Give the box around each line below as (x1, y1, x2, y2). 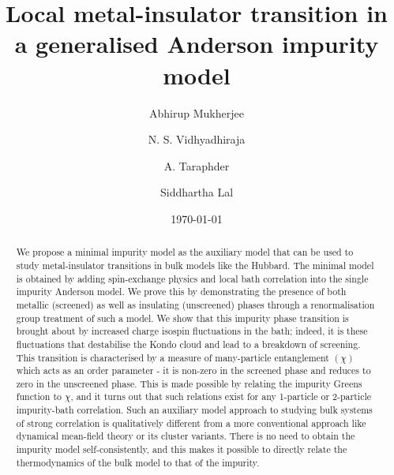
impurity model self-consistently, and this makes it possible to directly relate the (16, 443, 347, 456)
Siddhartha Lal (159, 184, 234, 200)
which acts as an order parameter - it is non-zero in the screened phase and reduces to (16, 364, 371, 377)
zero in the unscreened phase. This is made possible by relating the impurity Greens (16, 376, 362, 390)
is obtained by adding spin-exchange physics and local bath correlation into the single (16, 271, 369, 285)
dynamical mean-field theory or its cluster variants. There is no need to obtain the (16, 429, 355, 443)
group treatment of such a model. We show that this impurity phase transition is (16, 311, 349, 324)
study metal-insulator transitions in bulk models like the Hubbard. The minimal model (16, 258, 374, 271)
